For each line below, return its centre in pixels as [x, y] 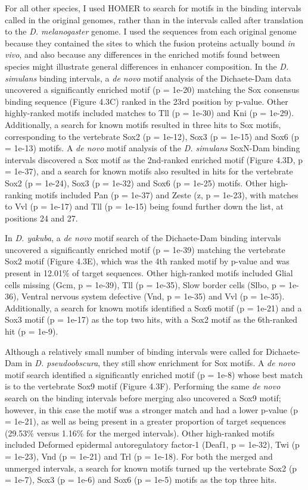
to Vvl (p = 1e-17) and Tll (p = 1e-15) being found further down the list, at [144, 206]
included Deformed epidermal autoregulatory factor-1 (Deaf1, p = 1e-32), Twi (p [152, 444]
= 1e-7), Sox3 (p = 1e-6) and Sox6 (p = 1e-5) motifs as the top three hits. [141, 480]
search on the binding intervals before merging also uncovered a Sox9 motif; [143, 398]
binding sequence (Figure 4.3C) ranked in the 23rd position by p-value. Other [147, 101]
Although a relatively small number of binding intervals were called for [134, 351]
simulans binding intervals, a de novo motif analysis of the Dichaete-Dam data [148, 78]
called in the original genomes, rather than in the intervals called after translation [154, 19]
